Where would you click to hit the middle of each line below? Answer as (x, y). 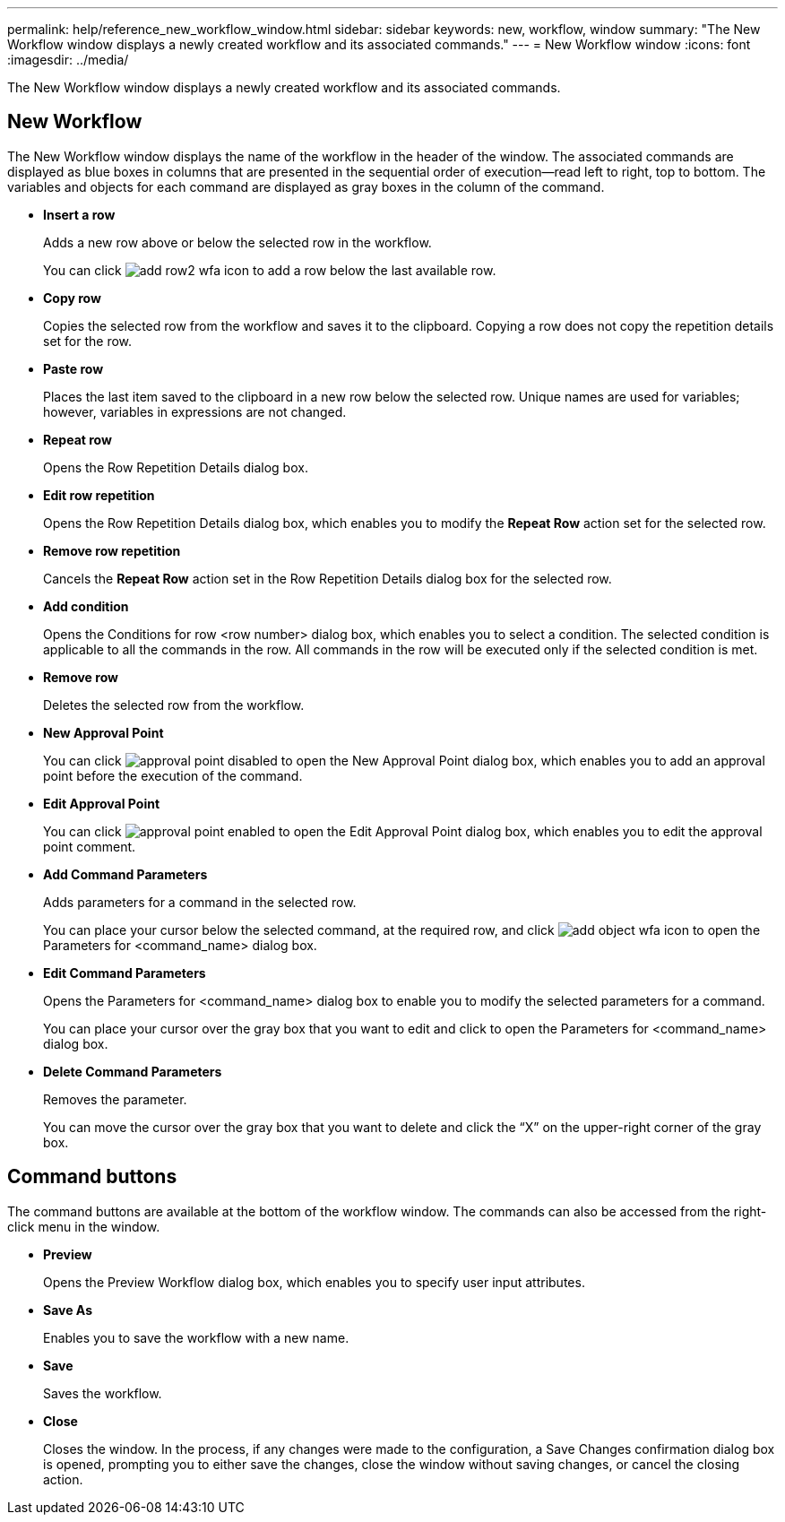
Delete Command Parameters (133, 1071)
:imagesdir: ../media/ (68, 60)
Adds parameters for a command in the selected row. (200, 902)
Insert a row (79, 214)
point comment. (90, 846)
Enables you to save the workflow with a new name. (196, 1337)
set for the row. (88, 341)
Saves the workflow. (103, 1393)
